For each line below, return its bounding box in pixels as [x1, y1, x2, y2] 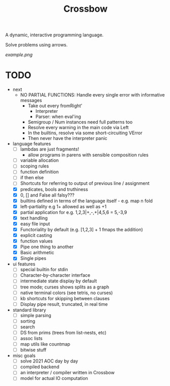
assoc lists [20, 335, 43, 341]
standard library [12, 307, 46, 313]
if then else [20, 175, 44, 181]
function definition [20, 169, 59, 175]
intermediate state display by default [20, 278, 97, 284]
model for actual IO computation [20, 375, 88, 381]
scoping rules [20, 163, 49, 169]
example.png [5, 52, 33, 58]
